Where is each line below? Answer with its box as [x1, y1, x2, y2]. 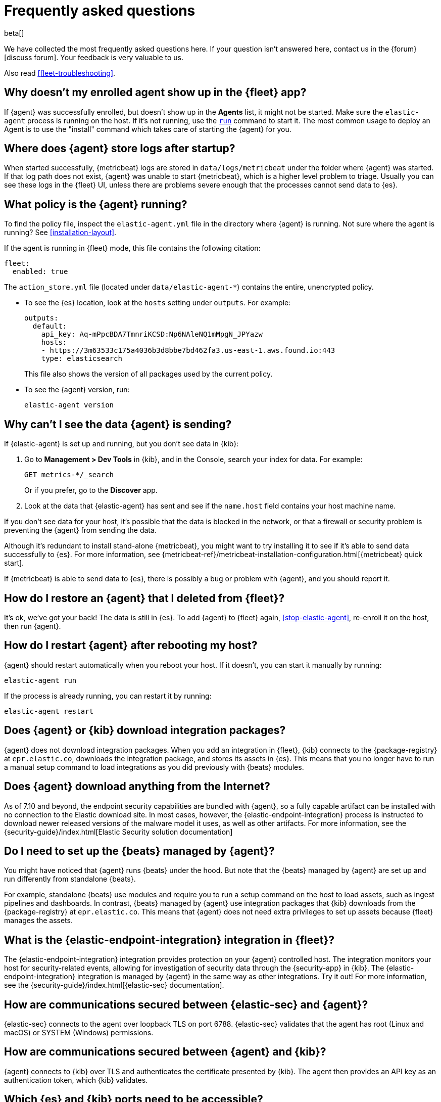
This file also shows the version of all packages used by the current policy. [24, 370, 273, 379]
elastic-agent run [4, 676, 77, 684]
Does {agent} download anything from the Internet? [4, 780, 270, 793]
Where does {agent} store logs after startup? [4, 142, 235, 155]
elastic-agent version [24, 401, 114, 409]
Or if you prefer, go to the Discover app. [24, 486, 158, 495]
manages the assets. [4, 916, 73, 925]
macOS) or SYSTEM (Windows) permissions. [4, 1028, 154, 1037]
